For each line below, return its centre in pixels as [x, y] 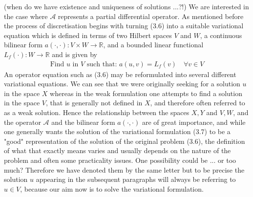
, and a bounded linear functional [153, 45]
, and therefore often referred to [198, 103]
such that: [102, 64]
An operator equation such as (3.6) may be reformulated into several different [120, 74]
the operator [22, 122]
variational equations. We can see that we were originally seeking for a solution [122, 84]
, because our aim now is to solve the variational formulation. [112, 188]
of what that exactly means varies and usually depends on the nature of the [117, 150]
